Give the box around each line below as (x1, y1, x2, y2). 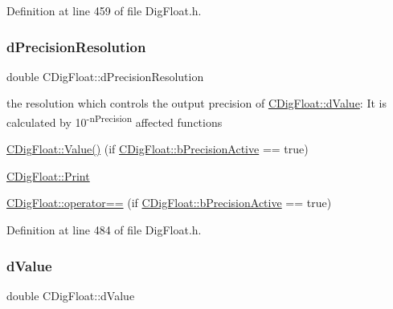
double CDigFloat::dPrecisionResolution (6, 67, 204, 84)
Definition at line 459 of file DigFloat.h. (6, 2, 202, 18)
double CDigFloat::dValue (6, 287, 135, 303)
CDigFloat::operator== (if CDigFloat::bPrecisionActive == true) (6, 194, 332, 211)
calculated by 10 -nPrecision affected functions (6, 112, 223, 130)
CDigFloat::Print (6, 167, 90, 184)
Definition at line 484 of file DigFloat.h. (6, 222, 202, 238)
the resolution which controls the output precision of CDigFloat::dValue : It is (6, 95, 387, 112)
